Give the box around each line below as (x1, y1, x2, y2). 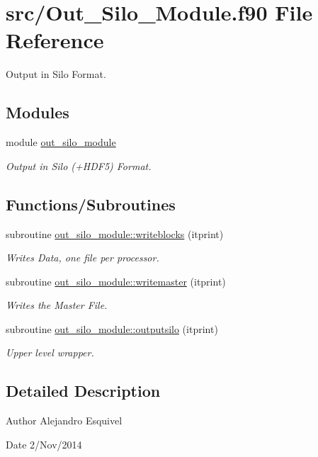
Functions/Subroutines (6, 193, 176, 215)
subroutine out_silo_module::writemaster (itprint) (6, 273, 226, 288)
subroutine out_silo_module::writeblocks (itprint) (6, 226, 224, 241)
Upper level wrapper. (6, 345, 94, 360)
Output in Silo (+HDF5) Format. (6, 158, 152, 173)
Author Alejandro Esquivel (6, 413, 123, 428)
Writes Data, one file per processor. (6, 250, 159, 265)
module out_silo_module (6, 135, 116, 149)
